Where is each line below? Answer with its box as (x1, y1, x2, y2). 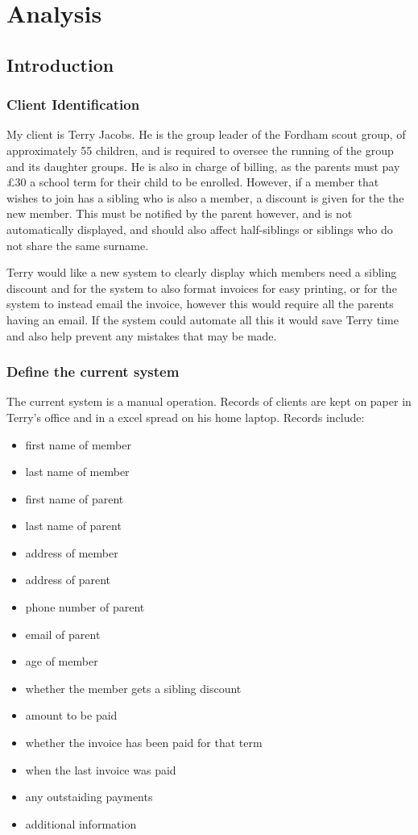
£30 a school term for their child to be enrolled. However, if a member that (6, 173, 379, 190)
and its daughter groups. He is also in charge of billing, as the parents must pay (6, 157, 400, 174)
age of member (25, 653, 98, 670)
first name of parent (25, 490, 124, 507)
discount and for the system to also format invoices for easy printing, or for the (6, 279, 397, 296)
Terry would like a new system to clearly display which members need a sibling (6, 264, 397, 281)
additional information (25, 815, 137, 832)
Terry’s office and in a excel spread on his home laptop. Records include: (6, 408, 365, 425)
